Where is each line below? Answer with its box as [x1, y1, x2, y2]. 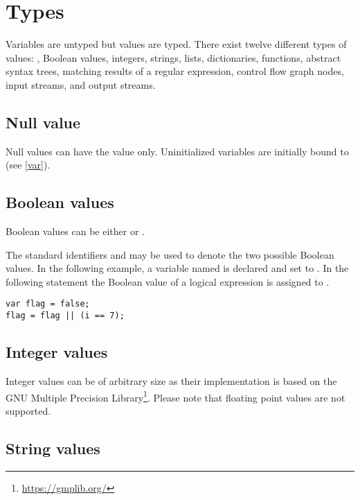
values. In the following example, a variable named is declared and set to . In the [6, 261, 349, 275]
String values [6, 437, 100, 458]
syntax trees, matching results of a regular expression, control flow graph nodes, [6, 64, 344, 78]
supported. [6, 403, 51, 417]
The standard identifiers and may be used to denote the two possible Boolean [6, 247, 334, 261]
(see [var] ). [6, 157, 51, 172]
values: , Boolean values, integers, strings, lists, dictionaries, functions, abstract [6, 50, 341, 64]
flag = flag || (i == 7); [6, 311, 125, 321]
